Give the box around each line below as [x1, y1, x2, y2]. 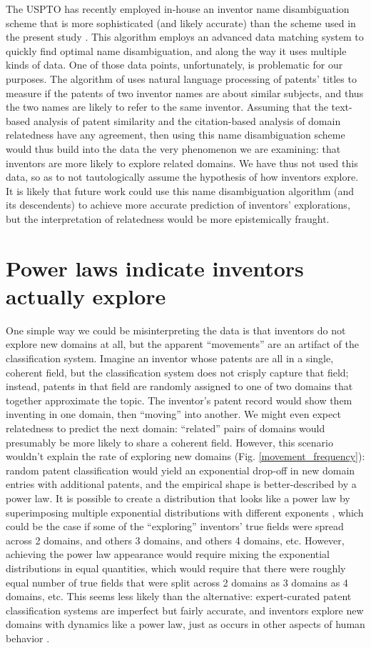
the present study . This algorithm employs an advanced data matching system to [6, 29, 364, 44]
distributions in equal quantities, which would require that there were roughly [6, 560, 346, 575]
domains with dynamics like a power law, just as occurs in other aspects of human [6, 617, 365, 632]
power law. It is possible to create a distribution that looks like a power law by [6, 490, 350, 505]
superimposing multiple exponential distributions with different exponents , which [6, 504, 364, 519]
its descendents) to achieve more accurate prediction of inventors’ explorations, [6, 197, 350, 212]
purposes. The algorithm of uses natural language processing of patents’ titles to [6, 71, 357, 86]
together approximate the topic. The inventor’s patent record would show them [6, 392, 352, 407]
